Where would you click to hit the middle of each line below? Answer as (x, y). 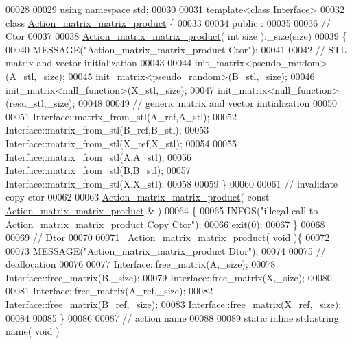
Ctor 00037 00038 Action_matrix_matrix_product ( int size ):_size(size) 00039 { (176, 36)
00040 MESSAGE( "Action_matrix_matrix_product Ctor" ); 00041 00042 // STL (176, 49)
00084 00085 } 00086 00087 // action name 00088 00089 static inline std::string (172, 317)
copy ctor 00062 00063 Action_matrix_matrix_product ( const (138, 197)
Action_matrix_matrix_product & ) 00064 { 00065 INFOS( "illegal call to (162, 210)
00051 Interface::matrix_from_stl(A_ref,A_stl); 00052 (121, 116)
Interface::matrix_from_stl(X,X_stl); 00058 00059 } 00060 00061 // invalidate (172, 183)
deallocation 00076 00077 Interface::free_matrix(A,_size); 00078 (141, 264)
